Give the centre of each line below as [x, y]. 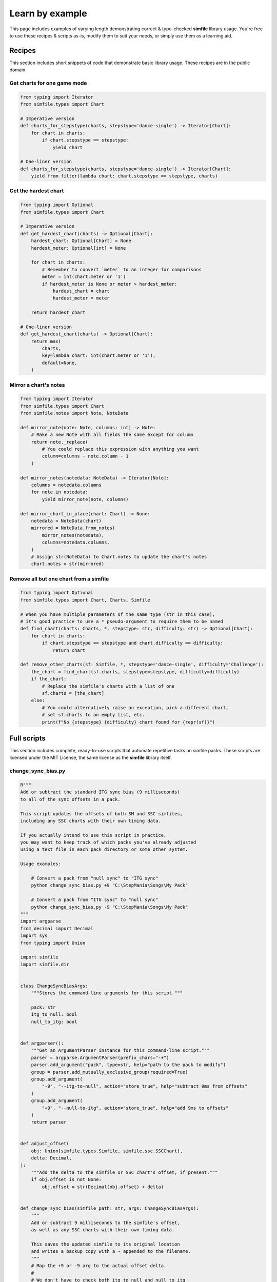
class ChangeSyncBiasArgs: [54, 986]
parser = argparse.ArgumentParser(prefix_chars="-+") [100, 1057]
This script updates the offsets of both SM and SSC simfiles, [102, 814]
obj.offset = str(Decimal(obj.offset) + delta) [103, 1187]
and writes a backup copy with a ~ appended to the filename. [111, 1251]
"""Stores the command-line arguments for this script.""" [107, 993]
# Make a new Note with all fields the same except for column [112, 435]
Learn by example [48, 13]
